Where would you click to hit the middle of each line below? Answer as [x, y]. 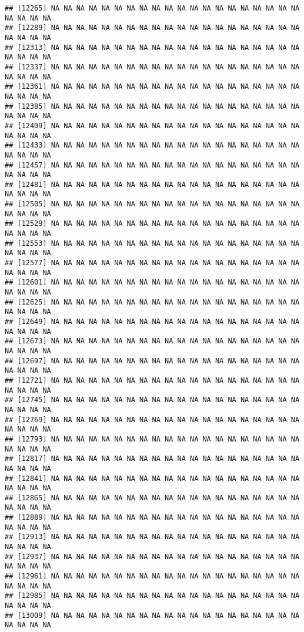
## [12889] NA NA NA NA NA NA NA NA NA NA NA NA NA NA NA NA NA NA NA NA [152, 518]
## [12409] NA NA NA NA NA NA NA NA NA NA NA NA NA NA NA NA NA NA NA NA [152, 126]
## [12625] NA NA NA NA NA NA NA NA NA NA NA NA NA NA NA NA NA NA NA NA [152, 302]
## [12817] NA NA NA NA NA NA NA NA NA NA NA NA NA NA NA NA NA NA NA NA [152, 459]
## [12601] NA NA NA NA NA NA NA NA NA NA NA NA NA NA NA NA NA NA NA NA [152, 282]
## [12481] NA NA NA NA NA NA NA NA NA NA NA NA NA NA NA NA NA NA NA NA [152, 184]
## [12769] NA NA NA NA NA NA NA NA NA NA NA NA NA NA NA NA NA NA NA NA [152, 419]
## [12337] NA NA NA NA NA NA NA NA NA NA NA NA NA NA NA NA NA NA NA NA [152, 67]
